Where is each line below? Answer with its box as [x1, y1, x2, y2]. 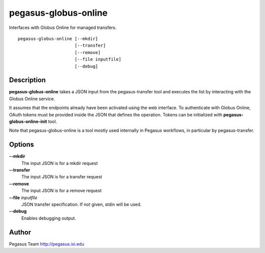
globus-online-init [9, 118, 48, 124]
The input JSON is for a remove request [21, 188, 102, 194]
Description [9, 76, 46, 84]
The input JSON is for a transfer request [21, 174, 103, 180]
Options [9, 141, 34, 149]
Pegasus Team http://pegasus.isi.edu [9, 241, 84, 247]
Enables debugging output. [21, 215, 76, 221]
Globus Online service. [9, 96, 55, 102]
